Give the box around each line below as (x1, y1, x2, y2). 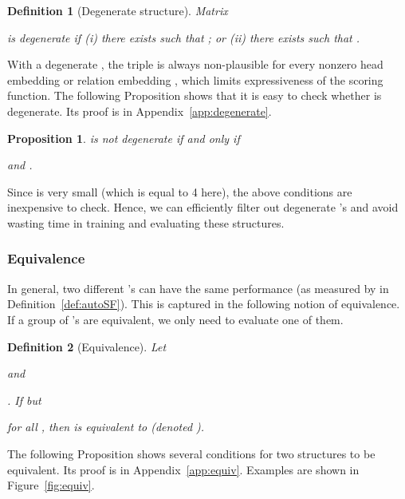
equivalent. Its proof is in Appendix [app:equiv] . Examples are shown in (7, 461, 360, 477)
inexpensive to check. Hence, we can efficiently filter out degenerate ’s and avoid (7, 199, 399, 216)
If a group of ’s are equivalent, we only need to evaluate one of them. (7, 311, 344, 327)
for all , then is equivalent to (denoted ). (7, 418, 205, 435)
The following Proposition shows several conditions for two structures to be (7, 445, 376, 461)
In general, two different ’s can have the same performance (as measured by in (7, 279, 389, 296)
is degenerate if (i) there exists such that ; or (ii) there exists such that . (7, 29, 360, 46)
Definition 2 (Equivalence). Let (7, 338, 167, 354)
